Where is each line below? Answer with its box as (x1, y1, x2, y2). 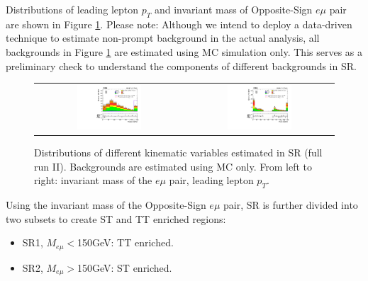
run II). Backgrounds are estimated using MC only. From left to (34, 159, 313, 173)
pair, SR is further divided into (223, 197, 358, 212)
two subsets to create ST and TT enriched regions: (6, 211, 226, 226)
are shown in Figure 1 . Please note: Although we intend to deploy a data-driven (6, 16, 352, 31)
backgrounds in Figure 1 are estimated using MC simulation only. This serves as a (6, 44, 363, 59)
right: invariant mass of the (34, 173, 152, 188)
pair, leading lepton (169, 173, 254, 188)
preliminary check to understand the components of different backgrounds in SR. (6, 58, 357, 73)
